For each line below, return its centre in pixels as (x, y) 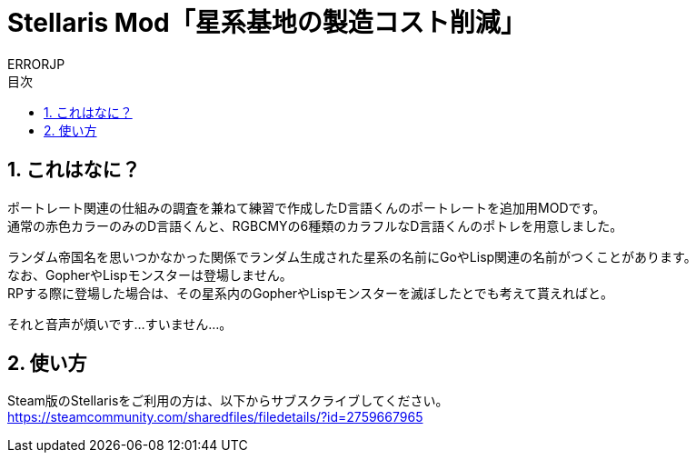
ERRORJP (36, 64)
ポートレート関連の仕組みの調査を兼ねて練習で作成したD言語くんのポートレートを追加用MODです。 (307, 207)
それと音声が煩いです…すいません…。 (120, 324)
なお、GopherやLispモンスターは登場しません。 (150, 275)
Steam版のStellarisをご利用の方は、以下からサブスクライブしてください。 (228, 401)
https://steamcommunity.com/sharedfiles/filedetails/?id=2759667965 (215, 417)
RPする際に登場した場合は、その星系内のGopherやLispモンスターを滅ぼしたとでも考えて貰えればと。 (310, 293)
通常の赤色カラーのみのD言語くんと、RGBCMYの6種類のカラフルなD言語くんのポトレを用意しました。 (315, 225)
